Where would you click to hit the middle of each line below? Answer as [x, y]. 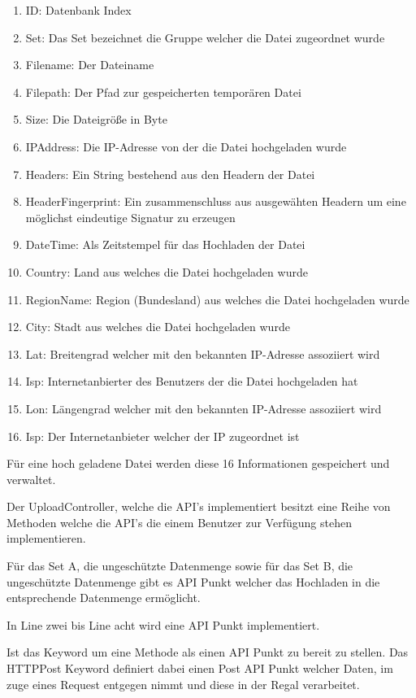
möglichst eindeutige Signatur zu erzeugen [130, 217]
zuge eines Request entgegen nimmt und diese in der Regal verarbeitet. [183, 684]
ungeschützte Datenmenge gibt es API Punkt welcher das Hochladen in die [193, 581]
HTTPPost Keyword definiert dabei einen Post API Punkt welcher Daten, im [200, 668]
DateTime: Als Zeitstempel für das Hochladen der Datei [165, 244]
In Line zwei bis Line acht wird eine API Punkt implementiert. [163, 624]
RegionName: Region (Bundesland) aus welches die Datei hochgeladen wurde [217, 299]
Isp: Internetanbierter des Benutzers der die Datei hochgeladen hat [192, 381]
